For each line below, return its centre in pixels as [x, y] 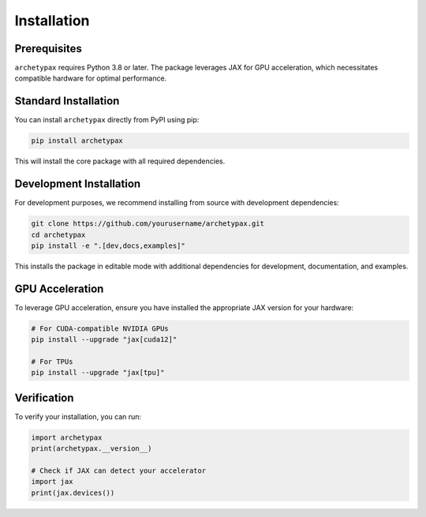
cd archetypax [58, 234]
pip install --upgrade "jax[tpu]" [98, 373]
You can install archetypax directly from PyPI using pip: [107, 120]
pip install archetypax [77, 141]
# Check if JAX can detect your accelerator [119, 471]
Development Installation [78, 184]
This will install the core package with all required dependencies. [120, 161]
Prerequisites [48, 49]
